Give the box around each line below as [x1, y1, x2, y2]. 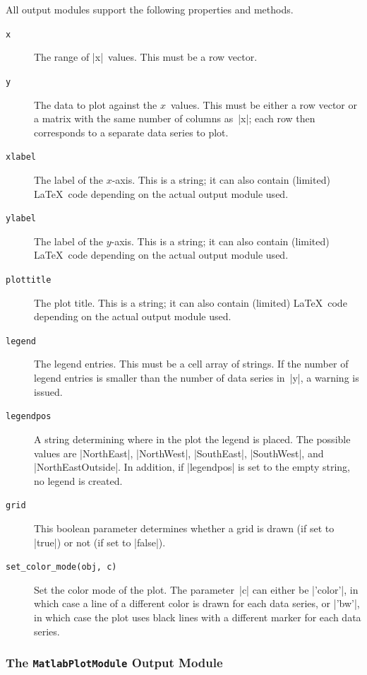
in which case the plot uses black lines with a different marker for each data [34, 609, 361, 624]
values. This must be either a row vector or [170, 97, 357, 112]
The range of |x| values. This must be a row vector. [34, 49, 258, 64]
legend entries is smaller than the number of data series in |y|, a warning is [34, 370, 359, 385]
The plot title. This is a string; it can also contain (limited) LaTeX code [34, 295, 347, 310]
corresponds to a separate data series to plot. [34, 124, 229, 139]
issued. [34, 384, 63, 399]
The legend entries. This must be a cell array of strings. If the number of [34, 356, 349, 371]
